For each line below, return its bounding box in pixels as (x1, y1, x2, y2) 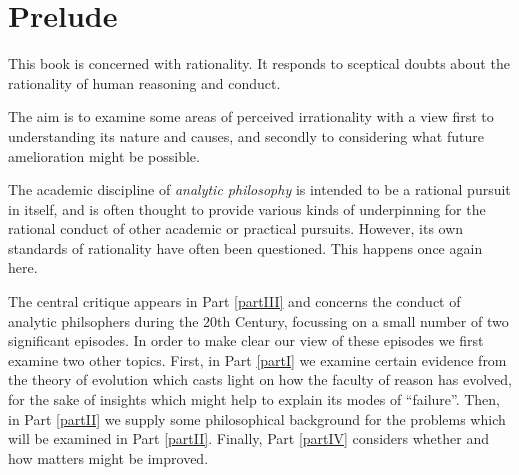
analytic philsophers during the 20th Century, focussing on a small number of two (8, 310, 509, 331)
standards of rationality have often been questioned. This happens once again (8, 237, 483, 258)
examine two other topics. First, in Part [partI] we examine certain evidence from (8, 349, 507, 370)
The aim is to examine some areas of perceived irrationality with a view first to (8, 106, 494, 127)
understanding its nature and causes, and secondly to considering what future (8, 125, 484, 146)
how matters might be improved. (8, 447, 209, 468)
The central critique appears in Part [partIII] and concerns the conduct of (8, 291, 461, 312)
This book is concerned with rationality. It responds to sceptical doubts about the (8, 53, 510, 74)
